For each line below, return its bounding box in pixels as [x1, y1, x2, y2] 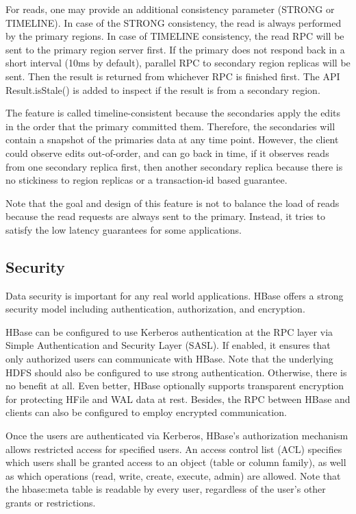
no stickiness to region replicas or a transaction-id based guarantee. [5, 173, 288, 187]
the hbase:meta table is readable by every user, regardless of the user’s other [5, 482, 326, 496]
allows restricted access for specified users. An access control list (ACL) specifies [5, 441, 342, 456]
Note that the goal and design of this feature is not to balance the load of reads [5, 195, 340, 210]
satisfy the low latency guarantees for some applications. [5, 222, 242, 236]
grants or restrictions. [5, 495, 96, 510]
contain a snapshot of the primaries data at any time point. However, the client [5, 132, 339, 147]
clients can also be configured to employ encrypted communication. [5, 405, 287, 419]
